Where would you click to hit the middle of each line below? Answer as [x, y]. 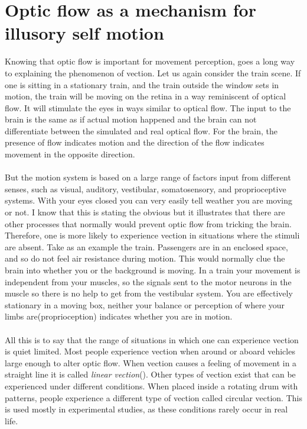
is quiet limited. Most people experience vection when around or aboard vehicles [150, 351]
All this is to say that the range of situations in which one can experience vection [152, 339]
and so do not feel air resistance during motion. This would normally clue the [145, 258]
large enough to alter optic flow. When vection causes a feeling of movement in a [151, 362]
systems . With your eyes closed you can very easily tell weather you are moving [149, 200]
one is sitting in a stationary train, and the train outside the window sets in [142, 84]
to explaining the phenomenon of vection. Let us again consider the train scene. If [153, 72]
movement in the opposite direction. [70, 154]
